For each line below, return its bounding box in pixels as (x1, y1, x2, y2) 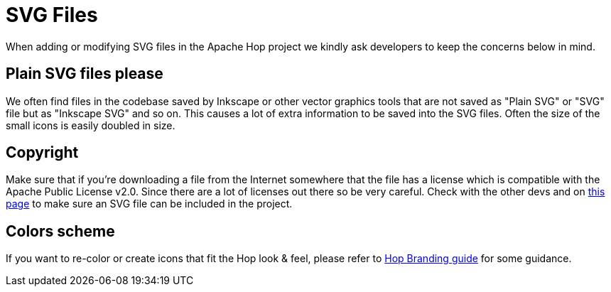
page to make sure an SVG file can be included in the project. (6, 198, 293, 210)
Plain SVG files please (6, 65, 163, 83)
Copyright (6, 144, 79, 162)
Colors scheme (6, 222, 115, 240)
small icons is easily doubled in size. (6, 119, 175, 131)
